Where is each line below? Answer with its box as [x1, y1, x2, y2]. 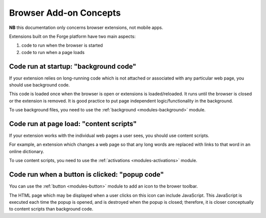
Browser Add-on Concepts [9, 7, 121, 18]
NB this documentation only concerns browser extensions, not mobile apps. [9, 25, 164, 30]
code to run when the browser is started [21, 42, 103, 49]
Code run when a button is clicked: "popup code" [9, 170, 164, 179]
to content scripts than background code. [9, 206, 94, 212]
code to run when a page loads [21, 49, 85, 55]
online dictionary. [9, 148, 44, 154]
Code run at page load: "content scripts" [9, 120, 137, 128]
